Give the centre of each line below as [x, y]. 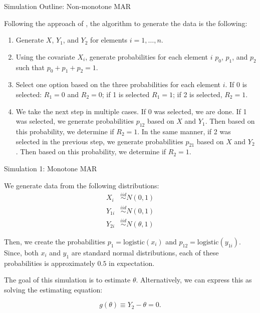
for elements [109, 40]
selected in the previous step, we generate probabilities [99, 141]
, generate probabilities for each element [147, 56]
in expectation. [132, 263]
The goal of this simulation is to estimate [67, 280]
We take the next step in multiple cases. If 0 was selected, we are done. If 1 [131, 111]
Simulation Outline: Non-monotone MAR [68, 6]
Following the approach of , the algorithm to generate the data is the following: [126, 23]
